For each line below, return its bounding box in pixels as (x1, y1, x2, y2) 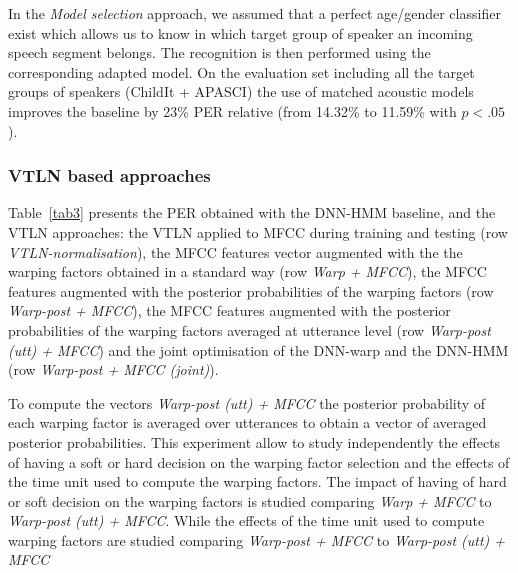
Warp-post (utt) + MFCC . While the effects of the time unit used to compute (8, 510, 485, 531)
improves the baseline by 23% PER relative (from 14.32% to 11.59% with (8, 100, 457, 121)
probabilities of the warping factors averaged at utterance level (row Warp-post (8, 319, 491, 340)
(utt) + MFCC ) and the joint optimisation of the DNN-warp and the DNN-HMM (8, 339, 509, 360)
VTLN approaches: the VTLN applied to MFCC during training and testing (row (8, 221, 508, 242)
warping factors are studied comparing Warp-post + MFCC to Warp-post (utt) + (8, 529, 506, 550)
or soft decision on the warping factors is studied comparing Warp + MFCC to (8, 490, 492, 511)
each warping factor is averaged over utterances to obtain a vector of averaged (8, 412, 487, 433)
